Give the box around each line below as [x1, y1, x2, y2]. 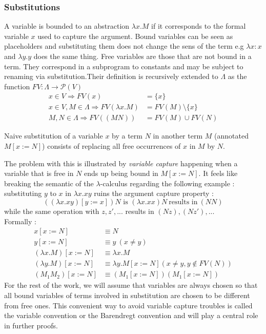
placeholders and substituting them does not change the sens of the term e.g [4, 41, 244, 51]
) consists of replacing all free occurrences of [42, 141, 181, 151]
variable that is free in [4, 168, 74, 179]
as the [228, 71, 247, 82]
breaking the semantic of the [4, 178, 94, 188]
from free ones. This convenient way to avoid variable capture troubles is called [4, 300, 253, 310]
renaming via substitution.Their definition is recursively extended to [4, 71, 218, 82]
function [4, 81, 30, 91]
